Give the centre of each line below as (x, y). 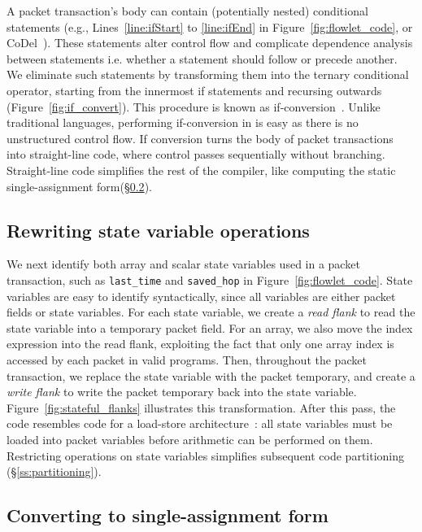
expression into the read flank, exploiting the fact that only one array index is (200, 344)
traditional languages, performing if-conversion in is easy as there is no (183, 122)
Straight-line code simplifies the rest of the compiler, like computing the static (201, 170)
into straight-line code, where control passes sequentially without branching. (196, 154)
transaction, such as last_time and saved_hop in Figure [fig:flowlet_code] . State (210, 279)
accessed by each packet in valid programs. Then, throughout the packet (187, 359)
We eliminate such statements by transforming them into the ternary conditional (208, 74)
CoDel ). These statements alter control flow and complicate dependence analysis (210, 43)
